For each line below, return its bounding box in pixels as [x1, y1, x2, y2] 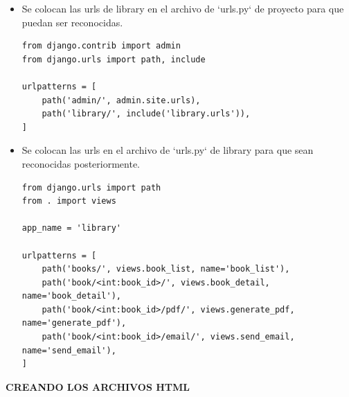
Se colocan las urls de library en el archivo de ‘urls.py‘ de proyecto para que [21, 1, 344, 15]
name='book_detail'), [21, 291, 121, 301]
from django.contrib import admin [21, 41, 181, 51]
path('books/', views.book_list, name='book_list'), [42, 264, 290, 274]
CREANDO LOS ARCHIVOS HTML [6, 379, 190, 394]
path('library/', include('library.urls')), [42, 109, 251, 119]
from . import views [21, 196, 116, 206]
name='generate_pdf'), [21, 318, 127, 328]
